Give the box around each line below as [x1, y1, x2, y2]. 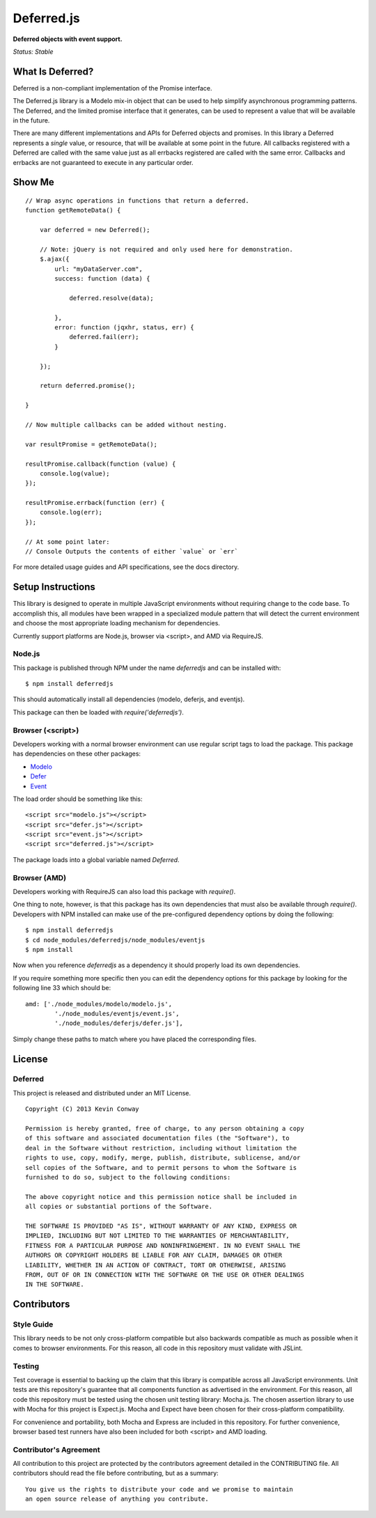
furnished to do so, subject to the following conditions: [25, 1173, 231, 1181]
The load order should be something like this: [13, 795, 143, 803]
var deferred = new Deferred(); [39, 226, 150, 234]
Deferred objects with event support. [13, 35, 123, 43]
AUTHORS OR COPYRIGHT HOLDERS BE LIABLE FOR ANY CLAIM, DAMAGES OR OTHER [25, 1251, 283, 1260]
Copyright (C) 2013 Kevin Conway [25, 1105, 139, 1113]
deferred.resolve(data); [69, 294, 155, 302]
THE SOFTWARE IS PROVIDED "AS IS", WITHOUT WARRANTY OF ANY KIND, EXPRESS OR [25, 1222, 297, 1230]
